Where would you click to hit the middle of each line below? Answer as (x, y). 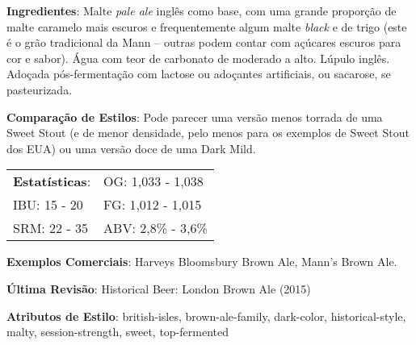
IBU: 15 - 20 (48, 205)
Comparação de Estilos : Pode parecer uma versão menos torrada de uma (195, 116)
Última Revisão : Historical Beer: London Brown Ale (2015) (159, 288)
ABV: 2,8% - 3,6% (155, 228)
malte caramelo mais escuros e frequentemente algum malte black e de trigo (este (207, 26)
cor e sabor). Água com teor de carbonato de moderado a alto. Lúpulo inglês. (198, 58)
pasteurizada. (40, 89)
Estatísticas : (52, 181)
